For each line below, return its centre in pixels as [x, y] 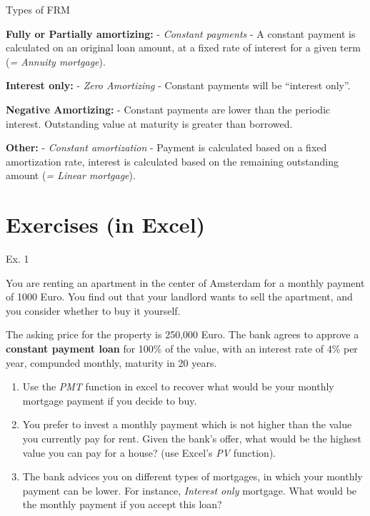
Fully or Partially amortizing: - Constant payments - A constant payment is [181, 33]
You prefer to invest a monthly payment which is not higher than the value [187, 424]
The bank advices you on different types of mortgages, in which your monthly [192, 476]
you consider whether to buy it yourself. [93, 310]
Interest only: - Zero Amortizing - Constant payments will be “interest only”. [178, 85]
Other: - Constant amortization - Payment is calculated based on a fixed [166, 147]
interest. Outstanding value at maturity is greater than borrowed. [149, 123]
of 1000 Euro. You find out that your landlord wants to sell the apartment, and [179, 297]
